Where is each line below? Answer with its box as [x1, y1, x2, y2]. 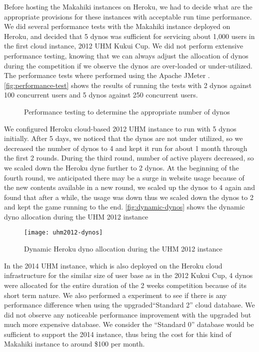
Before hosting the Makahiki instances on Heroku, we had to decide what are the [4, 1, 252, 11]
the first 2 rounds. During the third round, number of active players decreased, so [4, 152, 254, 163]
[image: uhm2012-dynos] [24, 229, 103, 236]
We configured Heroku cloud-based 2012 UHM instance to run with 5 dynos [4, 123, 236, 133]
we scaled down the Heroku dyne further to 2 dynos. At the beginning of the [4, 162, 239, 172]
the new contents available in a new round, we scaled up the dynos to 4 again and [4, 182, 255, 192]
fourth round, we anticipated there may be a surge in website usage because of [4, 172, 244, 182]
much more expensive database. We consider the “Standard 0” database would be [4, 319, 254, 329]
